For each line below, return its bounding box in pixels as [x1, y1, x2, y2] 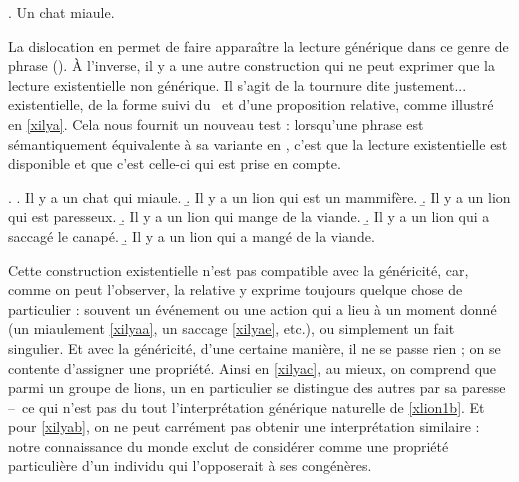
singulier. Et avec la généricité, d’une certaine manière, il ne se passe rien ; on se [8, 337, 501, 358]
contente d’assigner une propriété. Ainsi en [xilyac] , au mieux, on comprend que [8, 357, 497, 378]
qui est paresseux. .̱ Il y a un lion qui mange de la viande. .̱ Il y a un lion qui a [8, 206, 490, 227]
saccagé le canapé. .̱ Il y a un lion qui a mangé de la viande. [8, 225, 375, 246]
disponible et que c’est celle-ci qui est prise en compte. [8, 153, 341, 174]
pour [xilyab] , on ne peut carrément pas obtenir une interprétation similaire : [8, 416, 480, 437]
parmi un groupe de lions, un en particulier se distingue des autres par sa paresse [8, 377, 506, 398]
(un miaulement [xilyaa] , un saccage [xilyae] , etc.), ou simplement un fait [8, 318, 455, 339]
